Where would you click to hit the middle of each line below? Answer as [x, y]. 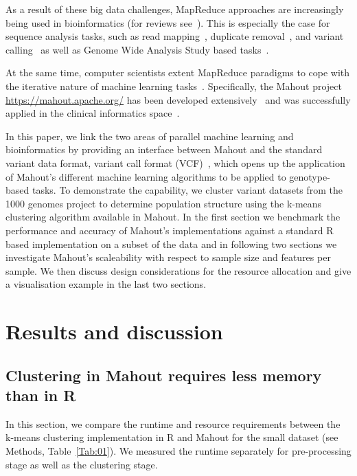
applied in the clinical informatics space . [93, 113]
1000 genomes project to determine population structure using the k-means [164, 203]
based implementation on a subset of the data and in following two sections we [171, 243]
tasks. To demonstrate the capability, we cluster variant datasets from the [187, 190]
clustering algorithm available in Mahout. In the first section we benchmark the [173, 217]
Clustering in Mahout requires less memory [164, 375]
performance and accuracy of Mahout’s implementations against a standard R [170, 230]
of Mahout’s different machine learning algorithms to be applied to [146, 176]
